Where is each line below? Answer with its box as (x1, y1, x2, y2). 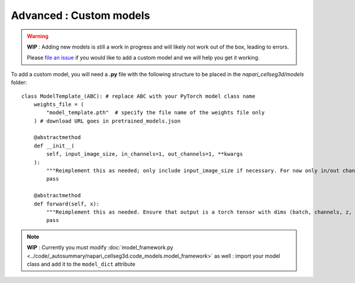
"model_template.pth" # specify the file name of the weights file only (46, 110, 265, 116)
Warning (27, 33, 49, 40)
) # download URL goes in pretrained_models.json (33, 117, 180, 124)
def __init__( (33, 142, 75, 149)
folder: (11, 79, 27, 86)
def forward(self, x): (33, 200, 100, 207)
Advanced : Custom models (11, 9, 150, 22)
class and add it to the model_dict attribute (27, 261, 135, 268)
